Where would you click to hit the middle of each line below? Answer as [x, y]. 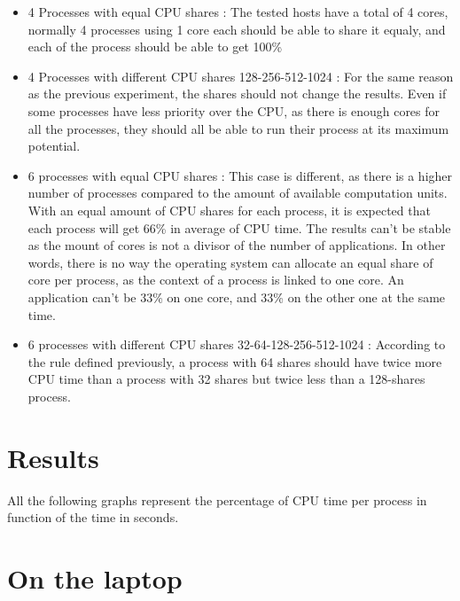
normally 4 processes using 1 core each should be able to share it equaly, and [237, 29]
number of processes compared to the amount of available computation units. [238, 193]
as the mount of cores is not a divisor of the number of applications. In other [237, 245]
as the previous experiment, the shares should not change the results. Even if [237, 94]
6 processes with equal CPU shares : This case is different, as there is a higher [240, 175]
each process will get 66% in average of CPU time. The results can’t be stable [239, 227]
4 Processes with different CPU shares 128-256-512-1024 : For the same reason [241, 76]
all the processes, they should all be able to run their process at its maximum [238, 128]
